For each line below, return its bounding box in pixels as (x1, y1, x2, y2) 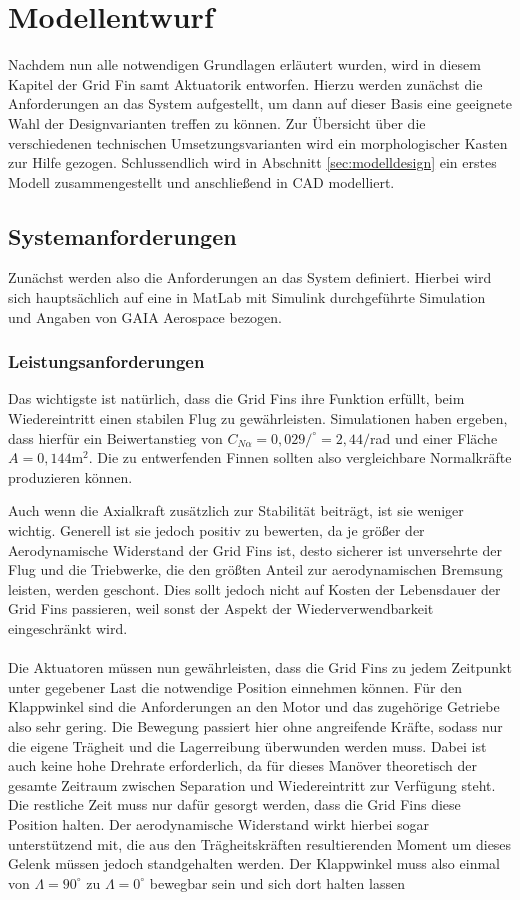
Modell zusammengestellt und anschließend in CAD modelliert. (8, 171, 395, 192)
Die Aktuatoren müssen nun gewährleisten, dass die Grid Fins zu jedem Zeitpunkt (8, 657, 512, 678)
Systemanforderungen (8, 220, 237, 251)
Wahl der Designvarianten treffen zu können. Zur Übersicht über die (8, 112, 426, 133)
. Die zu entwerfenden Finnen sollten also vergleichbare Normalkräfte (88, 447, 512, 468)
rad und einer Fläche (370, 427, 498, 448)
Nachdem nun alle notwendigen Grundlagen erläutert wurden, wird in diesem (8, 54, 481, 75)
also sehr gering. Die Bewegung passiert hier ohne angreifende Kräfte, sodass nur (8, 715, 503, 736)
